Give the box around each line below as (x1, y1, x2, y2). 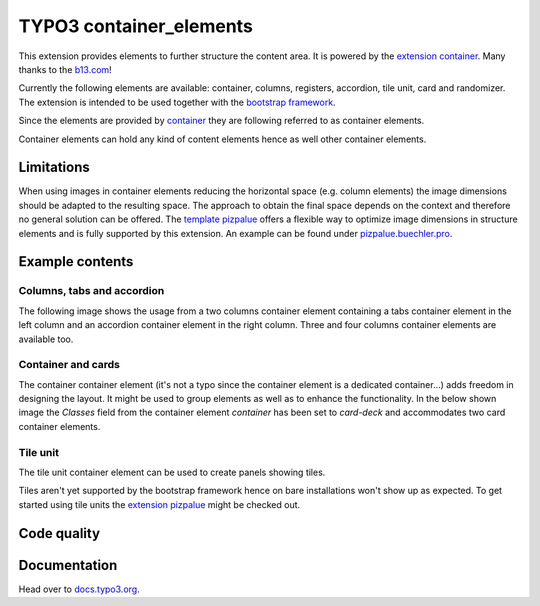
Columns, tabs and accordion (18, 284, 165, 298)
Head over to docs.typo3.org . (18, 583, 140, 595)
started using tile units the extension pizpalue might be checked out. (18, 498, 301, 510)
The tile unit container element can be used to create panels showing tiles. (18, 466, 326, 478)
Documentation (18, 556, 118, 574)
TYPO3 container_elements (18, 15, 254, 37)
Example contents (18, 253, 134, 270)
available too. (18, 333, 74, 345)
